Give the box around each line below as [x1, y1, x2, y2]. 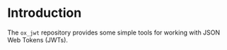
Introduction [7, 5, 82, 21]
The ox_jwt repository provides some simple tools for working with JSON [7, 28, 221, 37]
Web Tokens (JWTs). [7, 35, 69, 44]
